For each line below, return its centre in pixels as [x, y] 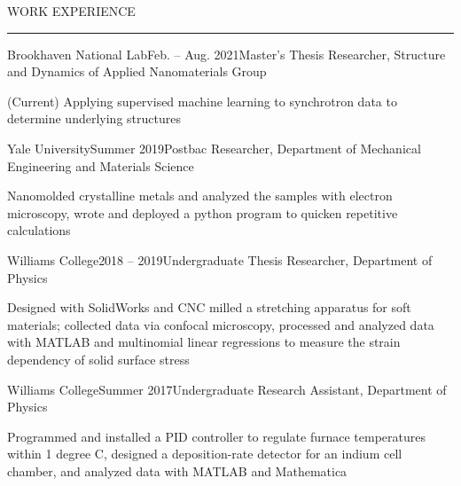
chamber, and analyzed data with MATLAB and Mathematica [177, 470]
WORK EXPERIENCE [71, 11]
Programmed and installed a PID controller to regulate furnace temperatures [217, 436]
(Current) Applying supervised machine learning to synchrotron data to [202, 101]
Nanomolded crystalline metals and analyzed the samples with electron [200, 196]
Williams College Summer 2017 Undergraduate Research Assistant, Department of [227, 389]
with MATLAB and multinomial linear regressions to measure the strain [204, 342]
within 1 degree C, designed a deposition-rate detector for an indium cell [205, 454]
